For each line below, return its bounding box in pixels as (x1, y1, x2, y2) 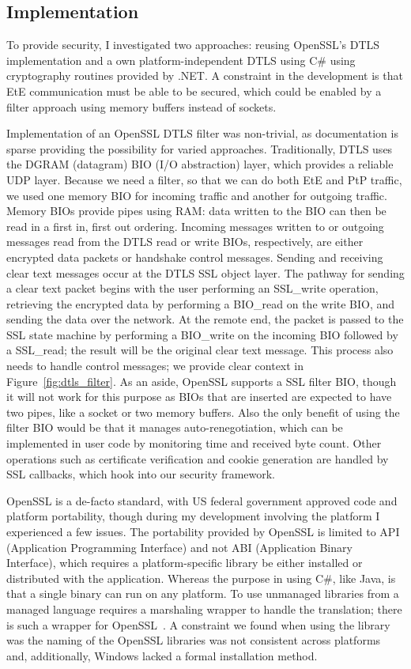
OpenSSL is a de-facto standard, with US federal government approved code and (6, 492, 398, 508)
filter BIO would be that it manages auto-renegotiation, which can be (6, 419, 343, 436)
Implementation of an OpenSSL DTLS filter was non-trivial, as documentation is (6, 125, 398, 142)
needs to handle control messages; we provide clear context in (6, 357, 304, 374)
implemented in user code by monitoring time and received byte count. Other (6, 435, 382, 452)
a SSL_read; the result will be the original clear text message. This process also (6, 342, 394, 358)
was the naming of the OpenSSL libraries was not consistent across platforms (6, 632, 381, 648)
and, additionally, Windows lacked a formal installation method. (6, 647, 318, 663)
